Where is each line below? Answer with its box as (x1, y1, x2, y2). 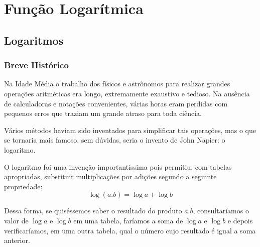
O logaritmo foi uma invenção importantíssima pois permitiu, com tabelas (4, 161, 232, 172)
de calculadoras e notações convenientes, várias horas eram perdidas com (4, 98, 228, 108)
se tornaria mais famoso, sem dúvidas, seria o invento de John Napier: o (4, 135, 225, 145)
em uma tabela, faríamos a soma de (73, 215, 183, 225)
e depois (227, 215, 253, 225)
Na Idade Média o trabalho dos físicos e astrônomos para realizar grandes (4, 78, 230, 89)
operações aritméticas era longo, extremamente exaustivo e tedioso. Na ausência (4, 88, 250, 98)
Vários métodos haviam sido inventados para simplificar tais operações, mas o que (4, 125, 256, 135)
